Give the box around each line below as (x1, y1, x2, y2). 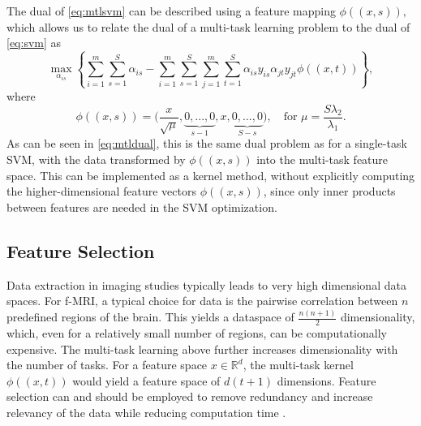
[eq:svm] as (6, 34, 62, 51)
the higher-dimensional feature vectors (6, 183, 196, 200)
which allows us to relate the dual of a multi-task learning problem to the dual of (6, 18, 410, 35)
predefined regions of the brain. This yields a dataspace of (6, 308, 294, 325)
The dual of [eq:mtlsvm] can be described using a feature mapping (6, 2, 336, 19)
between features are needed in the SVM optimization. (6, 198, 277, 215)
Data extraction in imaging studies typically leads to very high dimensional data (6, 276, 406, 293)
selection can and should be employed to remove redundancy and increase (6, 388, 373, 405)
